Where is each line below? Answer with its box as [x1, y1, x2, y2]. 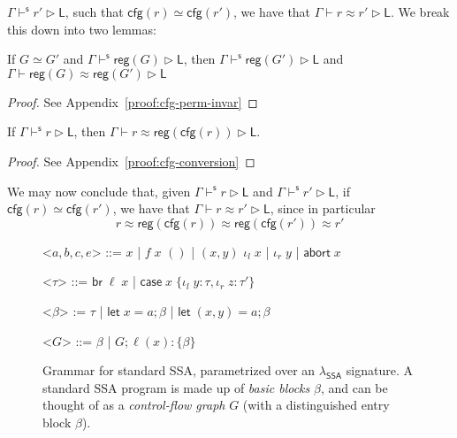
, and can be [320, 378, 388, 396]
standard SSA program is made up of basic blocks [42, 378, 310, 396]
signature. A [346, 361, 413, 380]
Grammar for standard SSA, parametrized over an [42, 361, 316, 380]
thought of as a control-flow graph [42, 396, 225, 414]
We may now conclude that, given [7, 181, 191, 200]
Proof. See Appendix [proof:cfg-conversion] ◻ [7, 151, 255, 170]
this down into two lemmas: [7, 19, 156, 38]
